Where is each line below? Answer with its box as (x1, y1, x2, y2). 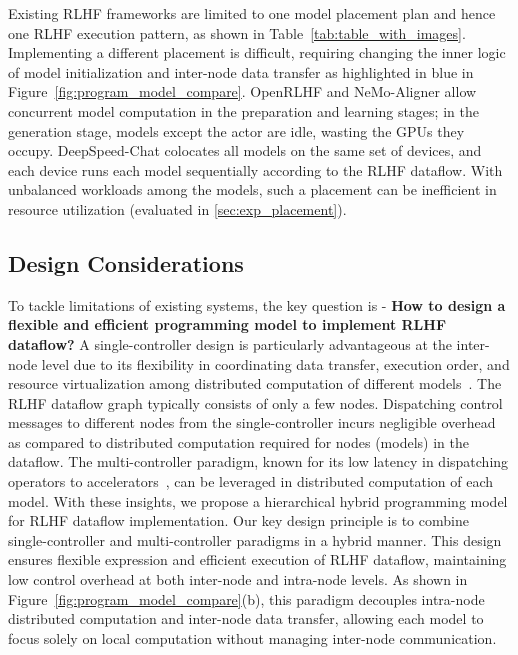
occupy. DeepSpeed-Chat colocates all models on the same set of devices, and (8, 140, 482, 161)
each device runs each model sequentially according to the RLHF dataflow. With (8, 159, 503, 180)
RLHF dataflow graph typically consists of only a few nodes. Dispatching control (8, 392, 503, 413)
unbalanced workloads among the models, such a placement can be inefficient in (8, 179, 497, 200)
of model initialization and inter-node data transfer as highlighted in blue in (8, 61, 474, 82)
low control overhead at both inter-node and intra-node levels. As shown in (8, 569, 468, 590)
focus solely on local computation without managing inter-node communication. (8, 627, 497, 648)
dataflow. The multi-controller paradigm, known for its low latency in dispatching (8, 451, 509, 472)
